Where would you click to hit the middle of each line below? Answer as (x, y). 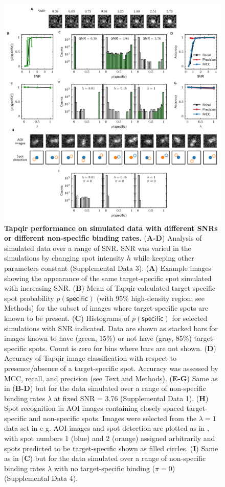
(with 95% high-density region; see (150, 298)
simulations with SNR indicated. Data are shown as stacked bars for (111, 328)
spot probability (29, 298)
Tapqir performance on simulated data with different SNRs (111, 228)
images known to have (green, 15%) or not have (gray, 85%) (98, 338)
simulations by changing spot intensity (64, 258)
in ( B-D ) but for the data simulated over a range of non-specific (105, 388)
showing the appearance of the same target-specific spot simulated (108, 278)
